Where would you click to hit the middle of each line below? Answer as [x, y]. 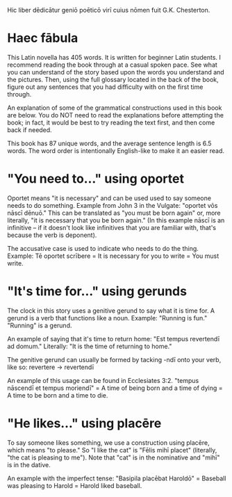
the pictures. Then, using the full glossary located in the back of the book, [113, 79]
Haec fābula [43, 38]
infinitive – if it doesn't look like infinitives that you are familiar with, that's [112, 227]
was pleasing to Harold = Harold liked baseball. [75, 485]
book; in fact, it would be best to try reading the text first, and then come [111, 122]
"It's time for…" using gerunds [97, 292]
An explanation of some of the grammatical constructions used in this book [115, 108]
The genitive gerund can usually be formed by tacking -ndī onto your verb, [114, 359]
